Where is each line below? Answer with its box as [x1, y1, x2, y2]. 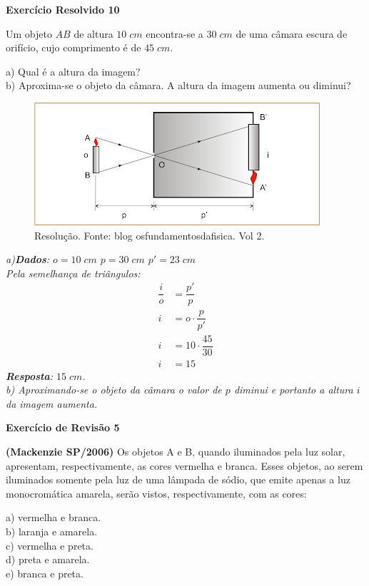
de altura [74, 26, 113, 41]
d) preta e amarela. [6, 552, 90, 567]
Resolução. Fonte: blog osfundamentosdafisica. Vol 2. [34, 227, 265, 242]
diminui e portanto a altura [233, 382, 353, 397]
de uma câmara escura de [236, 26, 348, 41]
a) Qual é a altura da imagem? [6, 63, 141, 78]
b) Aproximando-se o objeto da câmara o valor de [6, 382, 222, 397]
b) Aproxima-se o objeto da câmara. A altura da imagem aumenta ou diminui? [6, 78, 351, 93]
